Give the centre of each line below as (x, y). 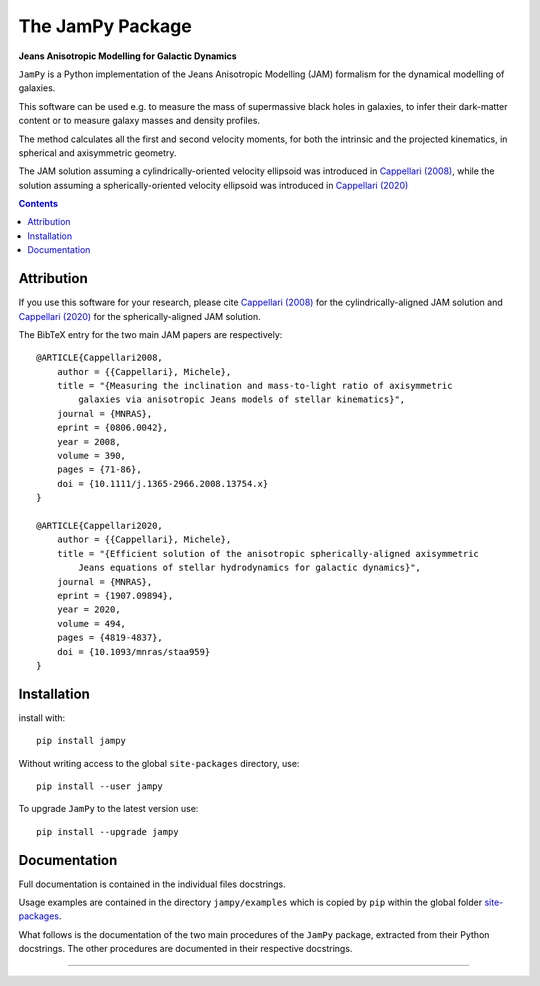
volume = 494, (91, 623)
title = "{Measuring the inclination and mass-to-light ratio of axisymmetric (254, 386)
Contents (38, 204)
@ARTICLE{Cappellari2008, (100, 358)
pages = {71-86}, (99, 469)
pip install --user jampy (100, 786)
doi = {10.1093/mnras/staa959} (133, 651)
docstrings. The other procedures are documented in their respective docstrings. (185, 949)
